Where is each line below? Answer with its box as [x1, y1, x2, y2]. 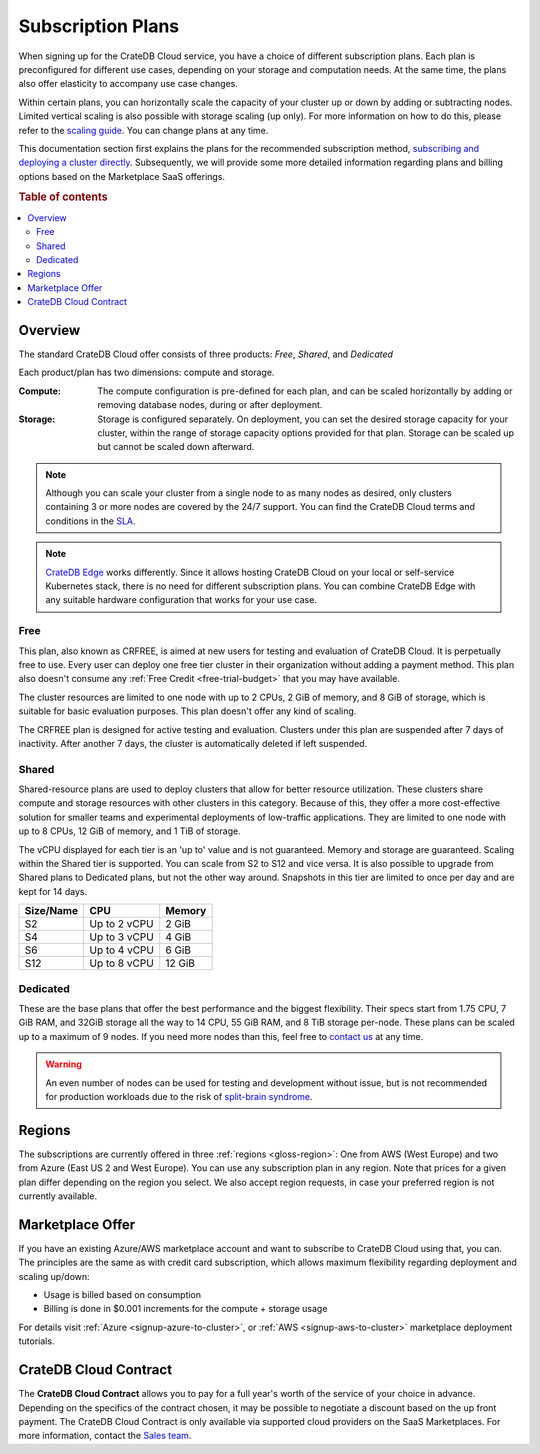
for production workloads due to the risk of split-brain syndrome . [45, 1090, 314, 1102]
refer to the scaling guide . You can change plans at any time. [18, 124, 269, 136]
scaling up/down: [18, 1270, 90, 1282]
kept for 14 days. [18, 885, 88, 897]
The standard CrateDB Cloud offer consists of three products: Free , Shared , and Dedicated [18, 348, 394, 360]
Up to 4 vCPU [89, 943, 155, 957]
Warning [45, 1058, 82, 1070]
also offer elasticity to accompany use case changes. [18, 78, 239, 90]
